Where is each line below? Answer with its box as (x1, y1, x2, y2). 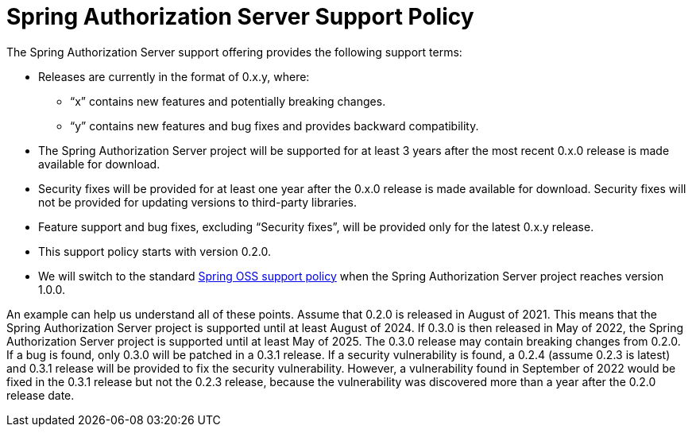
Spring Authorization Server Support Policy (6, 3, 474, 30)
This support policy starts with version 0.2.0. (38, 244, 271, 258)
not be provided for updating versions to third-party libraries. (38, 195, 357, 209)
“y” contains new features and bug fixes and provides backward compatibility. (70, 118, 479, 133)
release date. (6, 388, 75, 402)
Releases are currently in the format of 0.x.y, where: (38, 69, 310, 83)
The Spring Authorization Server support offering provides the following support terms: (6, 44, 462, 59)
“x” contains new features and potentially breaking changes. (70, 94, 386, 108)
